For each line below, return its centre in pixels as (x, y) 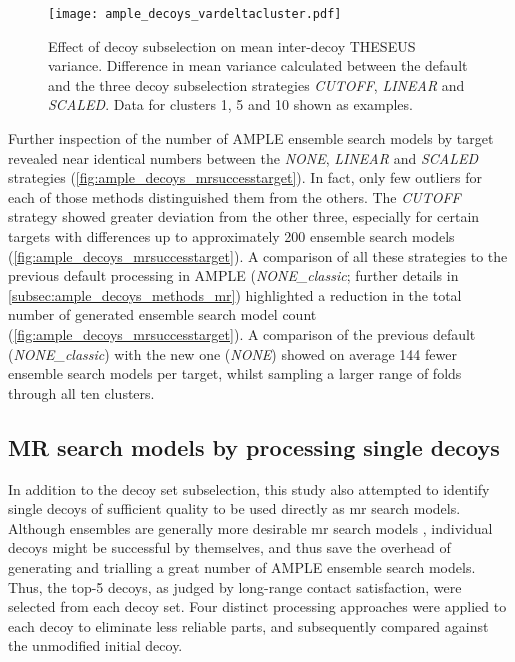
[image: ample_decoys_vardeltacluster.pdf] (195, 14)
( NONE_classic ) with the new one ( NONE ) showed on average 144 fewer (232, 353)
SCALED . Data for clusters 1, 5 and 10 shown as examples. (230, 104)
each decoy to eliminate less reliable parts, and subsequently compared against (248, 625)
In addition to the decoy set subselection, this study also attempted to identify (249, 488)
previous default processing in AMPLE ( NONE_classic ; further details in (233, 275)
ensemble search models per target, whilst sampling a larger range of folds (235, 373)
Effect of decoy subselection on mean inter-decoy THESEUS (232, 45)
